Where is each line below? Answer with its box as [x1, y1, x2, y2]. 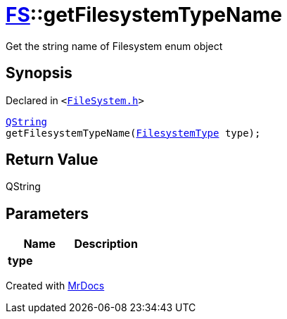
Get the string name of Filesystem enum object [6, 39, 223, 52]
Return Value [6, 151, 98, 169]
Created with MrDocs [6, 280, 105, 292]
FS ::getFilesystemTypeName [6, 3, 282, 27]
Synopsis [6, 64, 72, 82]
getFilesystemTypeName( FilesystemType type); [6, 127, 261, 139]
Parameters [6, 204, 89, 223]
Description [74, 237, 138, 251]
